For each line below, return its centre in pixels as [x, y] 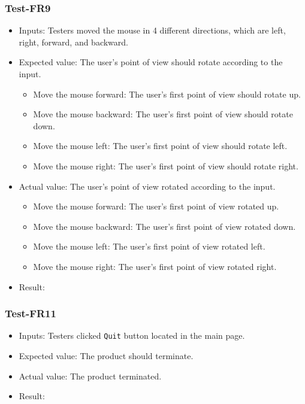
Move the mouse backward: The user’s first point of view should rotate [163, 114]
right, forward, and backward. [73, 42]
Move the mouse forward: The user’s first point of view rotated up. [156, 206]
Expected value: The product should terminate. [106, 356]
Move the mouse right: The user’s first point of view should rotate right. [166, 165]
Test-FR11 [31, 313]
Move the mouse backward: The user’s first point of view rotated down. [164, 226]
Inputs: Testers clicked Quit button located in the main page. [132, 335]
